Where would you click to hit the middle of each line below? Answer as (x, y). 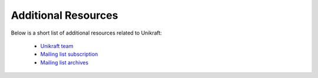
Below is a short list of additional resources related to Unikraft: (86, 33)
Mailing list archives (64, 62)
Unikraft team (57, 46)
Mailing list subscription (69, 54)
